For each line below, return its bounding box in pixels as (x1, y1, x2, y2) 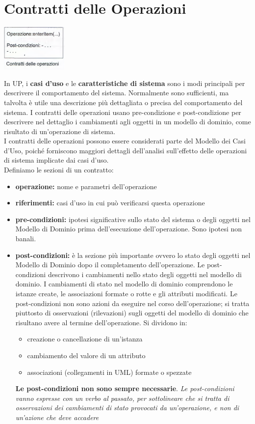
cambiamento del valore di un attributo (27, 350, 146, 360)
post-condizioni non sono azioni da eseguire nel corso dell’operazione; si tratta (15, 298, 250, 308)
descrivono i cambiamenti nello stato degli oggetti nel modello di (48, 269, 242, 279)
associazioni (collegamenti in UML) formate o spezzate (27, 367, 192, 377)
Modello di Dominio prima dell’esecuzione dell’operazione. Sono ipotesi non (15, 224, 242, 234)
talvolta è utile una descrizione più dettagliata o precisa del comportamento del (4, 97, 243, 107)
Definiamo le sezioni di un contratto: (4, 165, 114, 175)
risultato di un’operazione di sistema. (4, 126, 116, 136)
